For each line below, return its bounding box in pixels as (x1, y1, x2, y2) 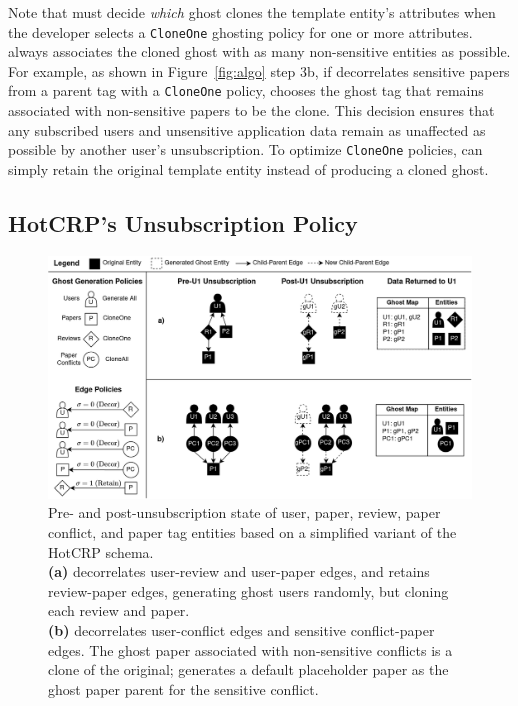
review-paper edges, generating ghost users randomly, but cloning (48, 580, 449, 601)
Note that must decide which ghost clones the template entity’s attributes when (8, 2, 496, 22)
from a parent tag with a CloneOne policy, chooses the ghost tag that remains (8, 80, 484, 101)
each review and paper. (48, 600, 190, 621)
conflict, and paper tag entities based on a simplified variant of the (48, 521, 457, 542)
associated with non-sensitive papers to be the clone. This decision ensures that (8, 100, 495, 121)
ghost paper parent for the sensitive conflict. (48, 678, 319, 699)
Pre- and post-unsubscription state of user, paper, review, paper (48, 502, 441, 523)
